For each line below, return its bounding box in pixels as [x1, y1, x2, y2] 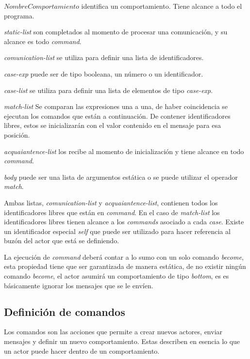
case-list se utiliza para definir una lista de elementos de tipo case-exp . [4, 85, 213, 95]
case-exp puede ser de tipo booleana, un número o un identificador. [4, 68, 203, 78]
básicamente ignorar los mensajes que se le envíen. [4, 280, 153, 290]
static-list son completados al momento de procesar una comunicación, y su [4, 27, 228, 37]
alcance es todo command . [4, 36, 82, 46]
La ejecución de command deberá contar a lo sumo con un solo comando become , [4, 251, 244, 262]
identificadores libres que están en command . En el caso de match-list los [4, 207, 220, 217]
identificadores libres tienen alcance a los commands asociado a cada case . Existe [4, 217, 244, 227]
